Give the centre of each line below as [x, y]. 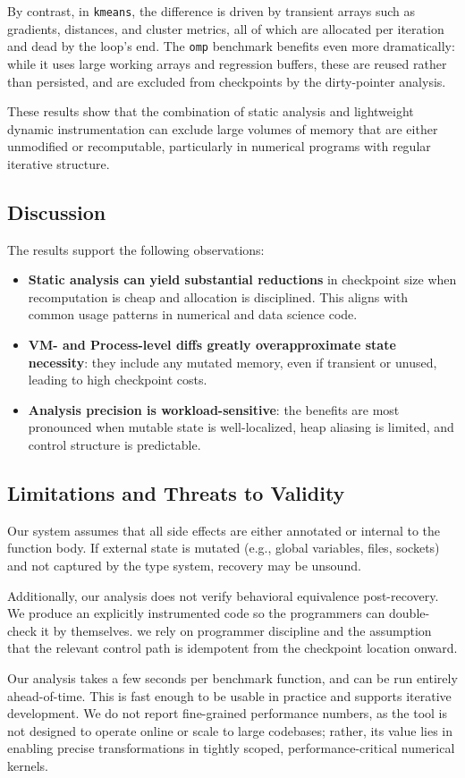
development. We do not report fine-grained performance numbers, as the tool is [228, 713]
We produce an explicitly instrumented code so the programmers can [196, 613]
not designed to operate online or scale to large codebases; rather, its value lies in [230, 730]
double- [410, 613]
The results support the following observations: [136, 249]
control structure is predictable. [114, 445]
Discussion [57, 211]
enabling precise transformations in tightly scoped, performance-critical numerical [231, 748]
